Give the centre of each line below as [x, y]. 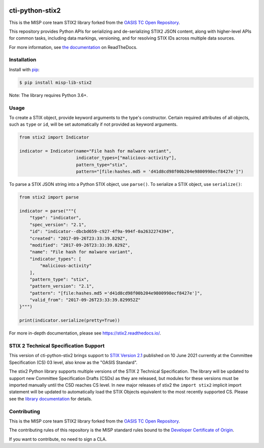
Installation [23, 60]
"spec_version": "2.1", [58, 224]
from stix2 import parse [49, 197]
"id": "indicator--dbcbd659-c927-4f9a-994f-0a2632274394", [102, 232]
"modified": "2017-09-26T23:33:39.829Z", [80, 245]
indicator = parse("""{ [48, 211]
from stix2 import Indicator [54, 137]
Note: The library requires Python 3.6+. [48, 95]
